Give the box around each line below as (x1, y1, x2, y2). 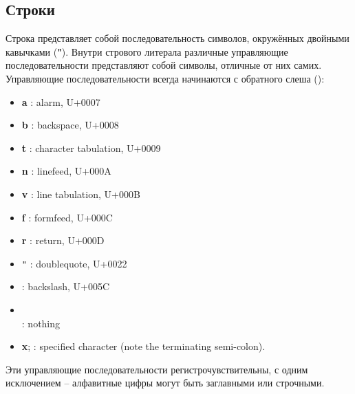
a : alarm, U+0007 (21, 94, 100, 109)
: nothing (21, 316, 61, 330)
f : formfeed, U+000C (21, 210, 113, 224)
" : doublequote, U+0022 (21, 256, 127, 270)
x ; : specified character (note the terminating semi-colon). (21, 339, 266, 353)
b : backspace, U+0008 (21, 118, 119, 132)
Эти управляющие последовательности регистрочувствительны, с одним (6, 362, 308, 376)
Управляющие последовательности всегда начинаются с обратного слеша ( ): (6, 71, 325, 85)
